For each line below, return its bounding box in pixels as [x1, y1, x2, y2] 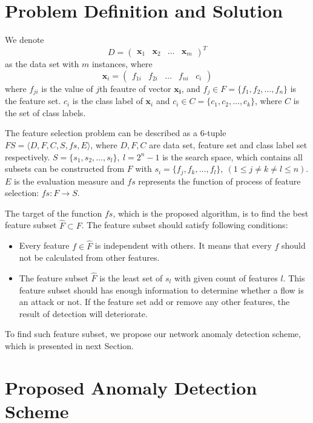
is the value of [41, 82, 93, 94]
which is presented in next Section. [5, 339, 134, 352]
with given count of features [174, 271, 278, 284]
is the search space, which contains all [162, 150, 303, 163]
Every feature [19, 239, 70, 252]
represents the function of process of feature [138, 174, 301, 187]
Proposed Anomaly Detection [5, 375, 257, 399]
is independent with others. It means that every [94, 239, 272, 252]
